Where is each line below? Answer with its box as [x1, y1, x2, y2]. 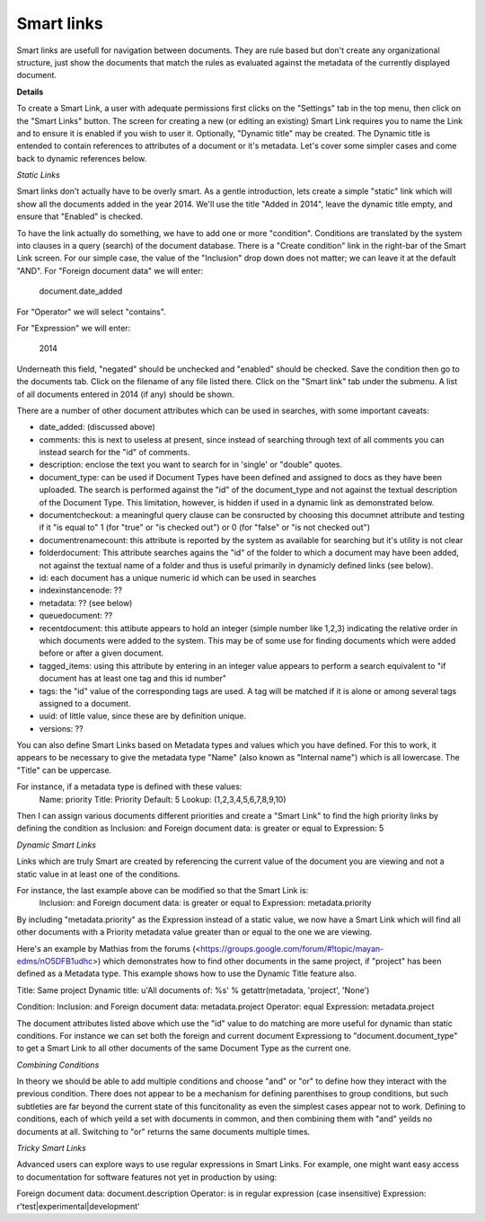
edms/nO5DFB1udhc [16, 955, 93, 966]
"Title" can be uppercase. [16, 764, 112, 776]
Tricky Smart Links [16, 1143, 87, 1154]
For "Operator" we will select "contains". [16, 306, 166, 317]
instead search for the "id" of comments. [39, 447, 190, 458]
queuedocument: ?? [39, 611, 113, 621]
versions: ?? [39, 723, 84, 734]
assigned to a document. [39, 698, 131, 708]
